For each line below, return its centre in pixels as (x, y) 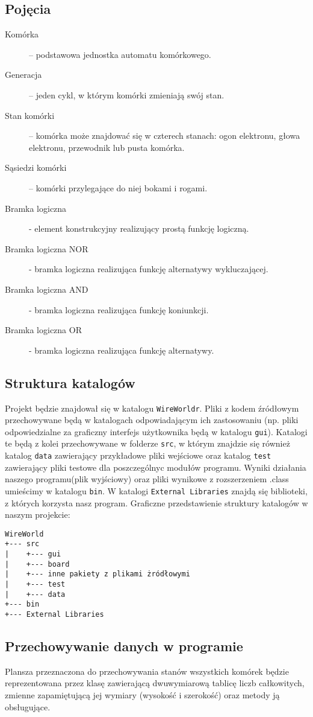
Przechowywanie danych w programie (124, 646)
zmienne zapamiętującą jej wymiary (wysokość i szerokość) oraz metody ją (142, 695)
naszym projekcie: (38, 515)
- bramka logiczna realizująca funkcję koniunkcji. (119, 309)
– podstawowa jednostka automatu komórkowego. (120, 54)
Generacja (23, 75)
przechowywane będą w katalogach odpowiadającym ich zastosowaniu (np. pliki (152, 420)
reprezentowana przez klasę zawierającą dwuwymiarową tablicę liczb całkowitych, (155, 683)
